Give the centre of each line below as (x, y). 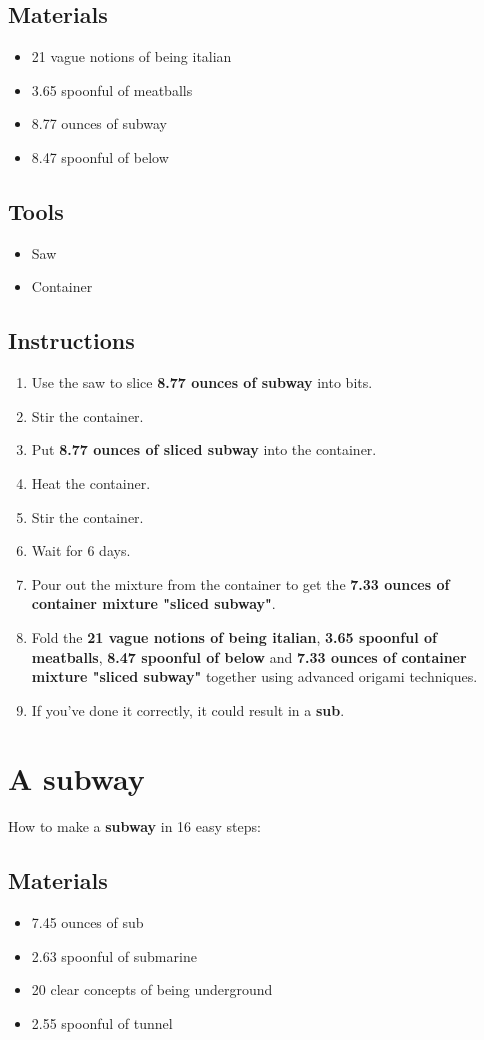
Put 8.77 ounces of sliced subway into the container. (204, 449)
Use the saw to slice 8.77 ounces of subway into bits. (202, 382)
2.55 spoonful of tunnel (102, 1023)
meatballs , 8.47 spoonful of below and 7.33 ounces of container (249, 656)
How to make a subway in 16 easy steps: (134, 826)
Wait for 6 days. (81, 550)
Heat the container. (91, 482)
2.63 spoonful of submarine (114, 955)
